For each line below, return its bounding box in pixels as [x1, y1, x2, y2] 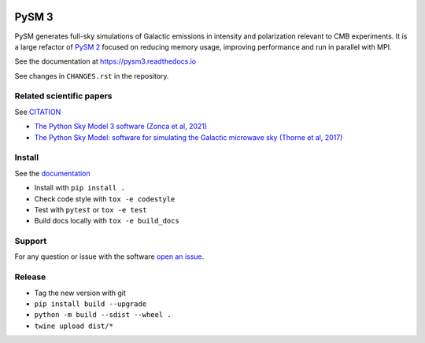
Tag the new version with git [34, 288, 126, 297]
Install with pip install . [34, 183, 125, 193]
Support [14, 236, 47, 247]
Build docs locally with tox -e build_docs [34, 216, 180, 226]
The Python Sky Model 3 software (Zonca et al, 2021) [34, 122, 208, 131]
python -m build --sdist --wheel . [34, 311, 172, 319]
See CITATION [14, 107, 61, 116]
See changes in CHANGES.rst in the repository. [14, 71, 169, 80]
